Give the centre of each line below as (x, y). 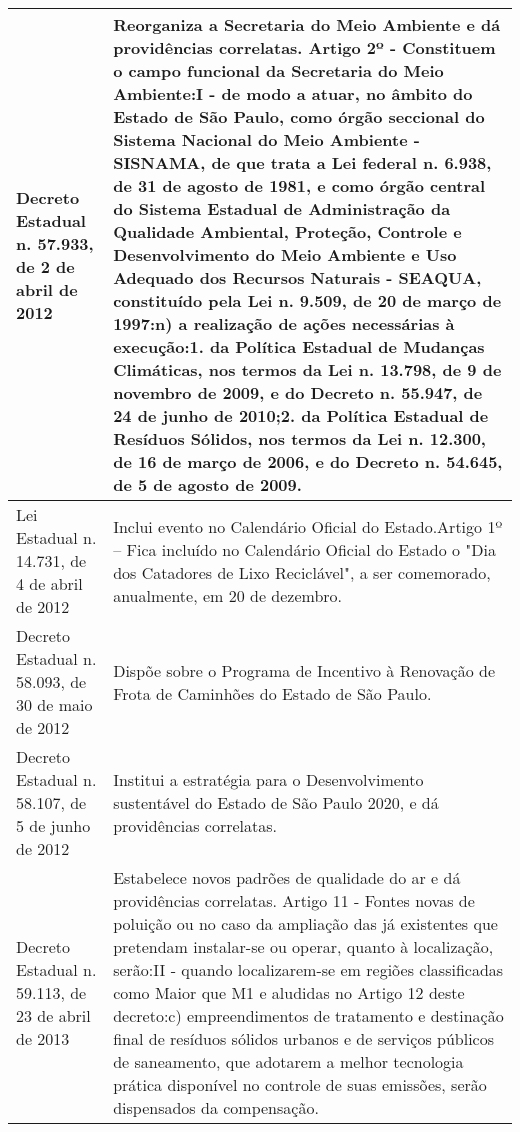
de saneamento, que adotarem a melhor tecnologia (288, 1061)
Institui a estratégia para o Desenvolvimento (268, 779)
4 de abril (49, 583)
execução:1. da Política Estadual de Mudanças (299, 346)
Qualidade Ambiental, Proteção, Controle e (287, 231)
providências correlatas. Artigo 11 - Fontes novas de (294, 900)
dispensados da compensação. (216, 1107)
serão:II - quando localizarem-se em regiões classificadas (308, 969)
